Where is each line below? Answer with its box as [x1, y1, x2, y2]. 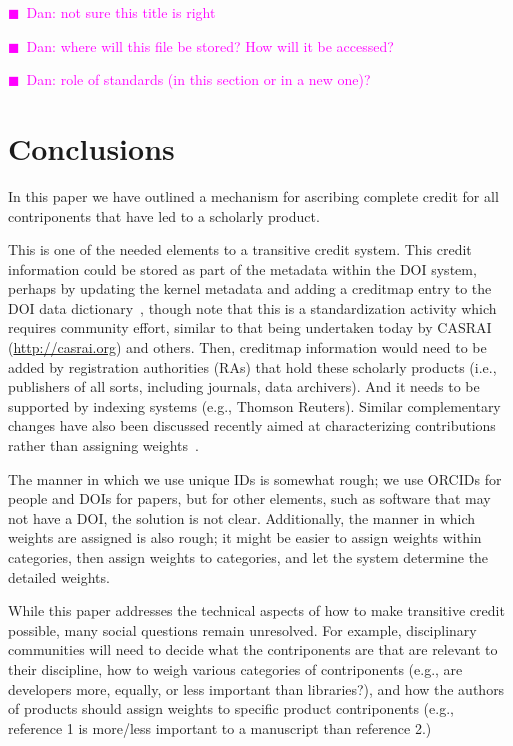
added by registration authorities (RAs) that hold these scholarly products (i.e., [8, 356, 497, 377]
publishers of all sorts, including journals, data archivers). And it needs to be [8, 376, 480, 397]
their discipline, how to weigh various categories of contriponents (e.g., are [8, 658, 463, 679]
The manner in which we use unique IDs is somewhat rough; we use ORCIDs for [8, 468, 502, 489]
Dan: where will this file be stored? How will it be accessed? [26, 35, 394, 56]
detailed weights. [8, 566, 110, 587]
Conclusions [8, 127, 175, 168]
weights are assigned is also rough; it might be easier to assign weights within [8, 527, 482, 548]
